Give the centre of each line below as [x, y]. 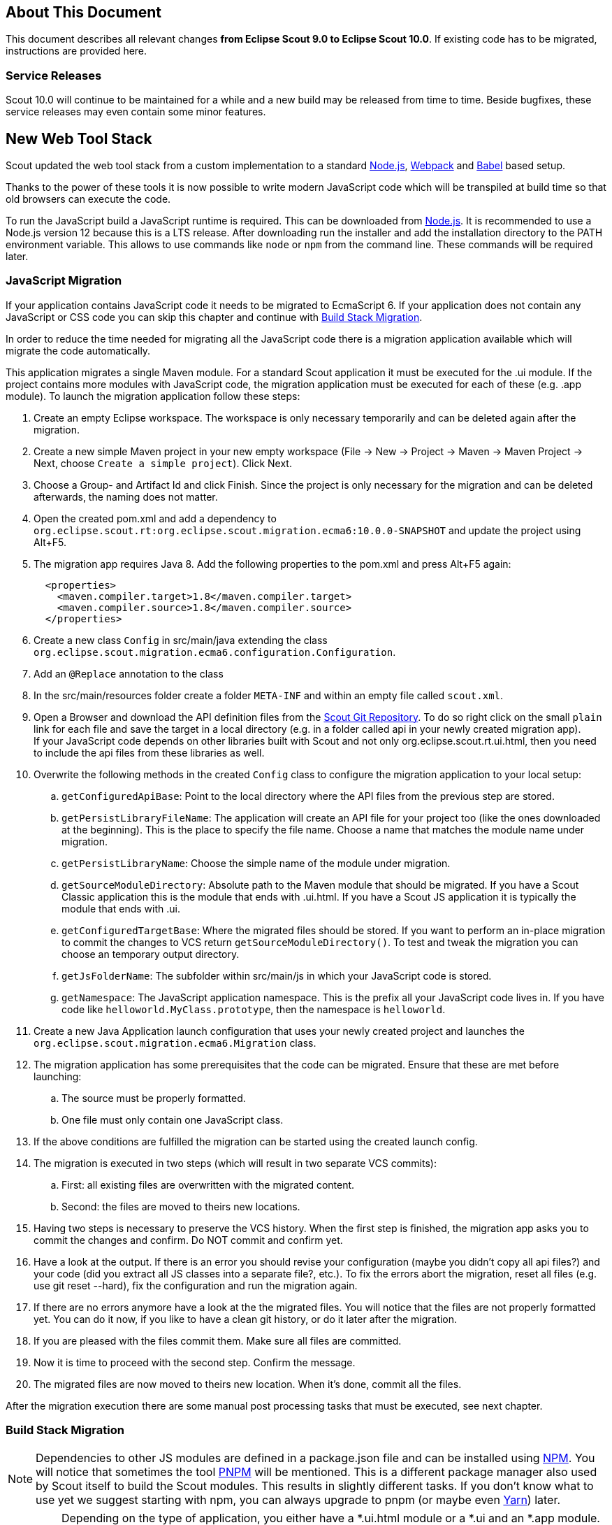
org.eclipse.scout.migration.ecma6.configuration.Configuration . [215, 652]
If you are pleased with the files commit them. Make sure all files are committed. [218, 1340]
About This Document [83, 12]
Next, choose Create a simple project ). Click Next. [163, 463]
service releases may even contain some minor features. [136, 112]
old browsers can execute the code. [88, 199]
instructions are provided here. [76, 51]
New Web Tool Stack [79, 138]
